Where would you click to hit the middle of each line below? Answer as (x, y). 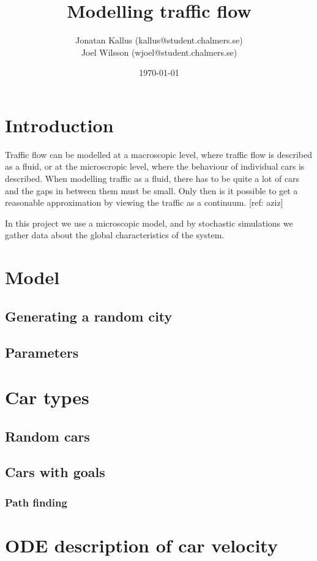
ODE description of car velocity (141, 545)
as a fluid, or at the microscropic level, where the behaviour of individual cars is (155, 166)
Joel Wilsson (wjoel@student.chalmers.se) (159, 52)
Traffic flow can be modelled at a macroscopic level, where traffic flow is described (159, 154)
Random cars (47, 436)
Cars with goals (55, 472)
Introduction (59, 125)
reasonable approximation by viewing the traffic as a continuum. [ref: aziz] (144, 202)
